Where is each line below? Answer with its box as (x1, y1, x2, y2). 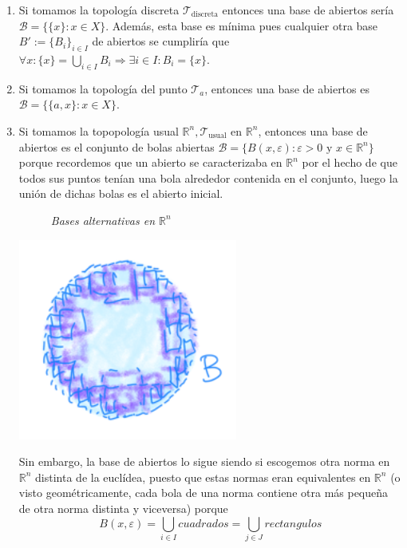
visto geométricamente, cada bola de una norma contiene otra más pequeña (18, 484, 389, 501)
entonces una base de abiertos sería (222, 2, 394, 18)
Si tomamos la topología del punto (18, 80, 188, 97)
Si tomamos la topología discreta (18, 2, 180, 18)
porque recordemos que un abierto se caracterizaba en (18, 154, 283, 171)
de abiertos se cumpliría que (92, 33, 230, 49)
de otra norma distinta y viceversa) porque (18, 499, 228, 516)
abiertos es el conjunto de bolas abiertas (18, 138, 215, 155)
